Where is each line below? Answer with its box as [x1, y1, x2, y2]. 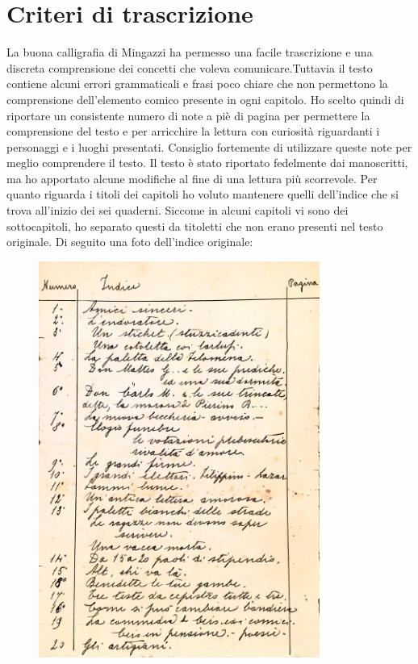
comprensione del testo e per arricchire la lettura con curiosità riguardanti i [6, 123, 380, 140]
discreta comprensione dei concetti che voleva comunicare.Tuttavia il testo [6, 59, 373, 76]
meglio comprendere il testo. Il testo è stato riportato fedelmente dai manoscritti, [6, 154, 408, 171]
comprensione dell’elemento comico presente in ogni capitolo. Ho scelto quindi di [6, 90, 404, 107]
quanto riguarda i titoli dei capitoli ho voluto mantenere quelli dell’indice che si [6, 186, 399, 203]
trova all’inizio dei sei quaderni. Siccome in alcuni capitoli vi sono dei [6, 202, 349, 219]
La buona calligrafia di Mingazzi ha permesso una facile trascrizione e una [6, 44, 373, 61]
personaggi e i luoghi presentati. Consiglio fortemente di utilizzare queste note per [6, 138, 412, 155]
